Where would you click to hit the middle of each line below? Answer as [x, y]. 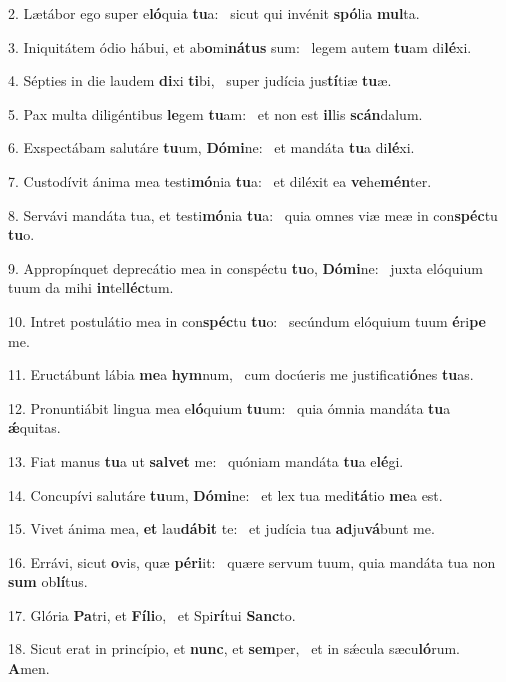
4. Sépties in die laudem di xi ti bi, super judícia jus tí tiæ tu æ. [200, 80]
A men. [29, 668]
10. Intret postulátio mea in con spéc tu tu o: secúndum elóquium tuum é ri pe [247, 320]
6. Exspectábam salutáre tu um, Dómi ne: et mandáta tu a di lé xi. [211, 147]
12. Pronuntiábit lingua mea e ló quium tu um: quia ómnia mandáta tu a [229, 407]
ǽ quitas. [34, 427]
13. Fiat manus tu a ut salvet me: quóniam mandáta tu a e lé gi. [206, 460]
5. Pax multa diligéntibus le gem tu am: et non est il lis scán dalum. [215, 113]
